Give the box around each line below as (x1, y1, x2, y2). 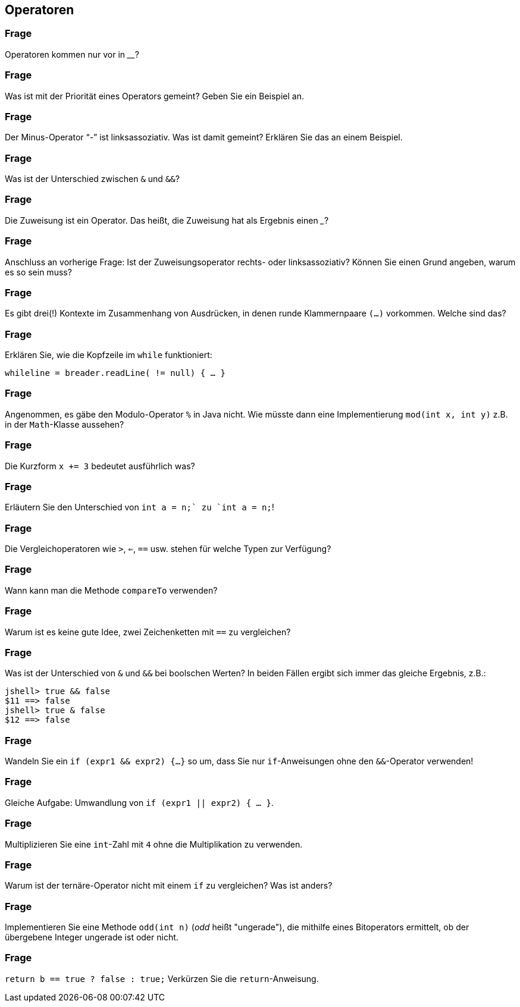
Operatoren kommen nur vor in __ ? (5, 49, 139, 59)
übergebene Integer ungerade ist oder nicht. (5, 932, 178, 943)
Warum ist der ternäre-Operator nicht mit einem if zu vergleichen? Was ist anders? (5, 880, 333, 891)
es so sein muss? (5, 266, 72, 277)
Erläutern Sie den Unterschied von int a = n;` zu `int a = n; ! (5, 502, 274, 513)
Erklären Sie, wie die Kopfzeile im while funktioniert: (5, 350, 212, 360)
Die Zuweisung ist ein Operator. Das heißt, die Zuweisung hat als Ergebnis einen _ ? (5, 215, 329, 225)
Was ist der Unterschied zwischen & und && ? (5, 174, 180, 184)
